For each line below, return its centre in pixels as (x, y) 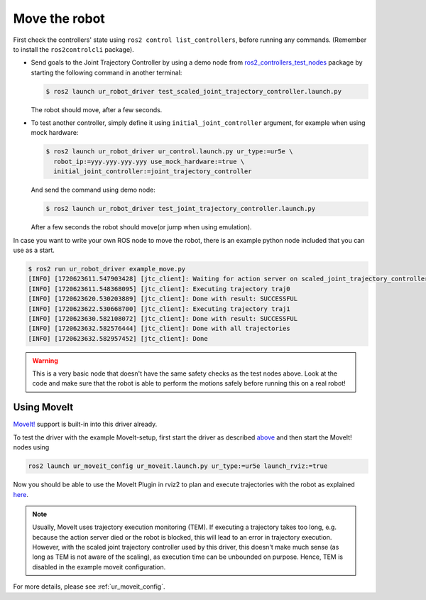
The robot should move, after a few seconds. (97, 109)
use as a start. (34, 250)
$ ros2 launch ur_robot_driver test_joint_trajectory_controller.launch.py (181, 209)
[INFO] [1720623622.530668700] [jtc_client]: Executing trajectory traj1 (159, 309)
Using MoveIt (43, 407)
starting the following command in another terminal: (106, 72)
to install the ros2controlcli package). (73, 49)
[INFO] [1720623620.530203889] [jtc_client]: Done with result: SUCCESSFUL (163, 299)
